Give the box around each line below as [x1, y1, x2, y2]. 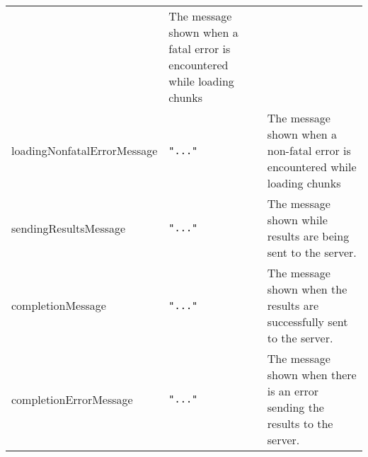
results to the [267, 415, 333, 432]
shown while [267, 212, 328, 228]
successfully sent [267, 313, 348, 330]
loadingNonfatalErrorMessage [11, 142, 158, 158]
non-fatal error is [267, 142, 351, 158]
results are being [267, 228, 350, 244]
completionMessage [11, 297, 106, 313]
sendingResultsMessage [11, 219, 126, 236]
